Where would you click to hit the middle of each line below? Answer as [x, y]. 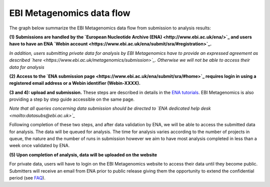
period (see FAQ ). [27, 178]
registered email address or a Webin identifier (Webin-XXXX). [75, 83]
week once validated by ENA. [39, 146]
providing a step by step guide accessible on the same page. [72, 99]
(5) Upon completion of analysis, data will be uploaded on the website [83, 155]
